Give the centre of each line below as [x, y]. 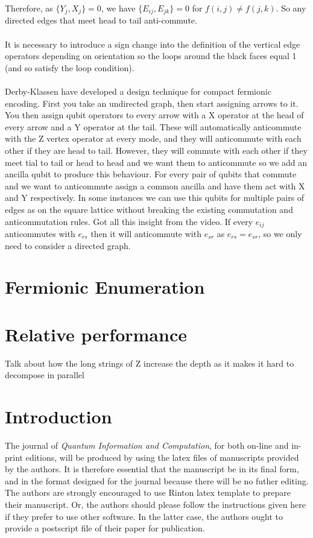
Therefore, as [29, 8]
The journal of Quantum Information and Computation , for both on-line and [147, 445]
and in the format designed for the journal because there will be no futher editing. [157, 480]
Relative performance [96, 334]
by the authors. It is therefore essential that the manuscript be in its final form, [152, 469]
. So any [291, 8]
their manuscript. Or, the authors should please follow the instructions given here [155, 504]
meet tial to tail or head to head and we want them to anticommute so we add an [156, 162]
